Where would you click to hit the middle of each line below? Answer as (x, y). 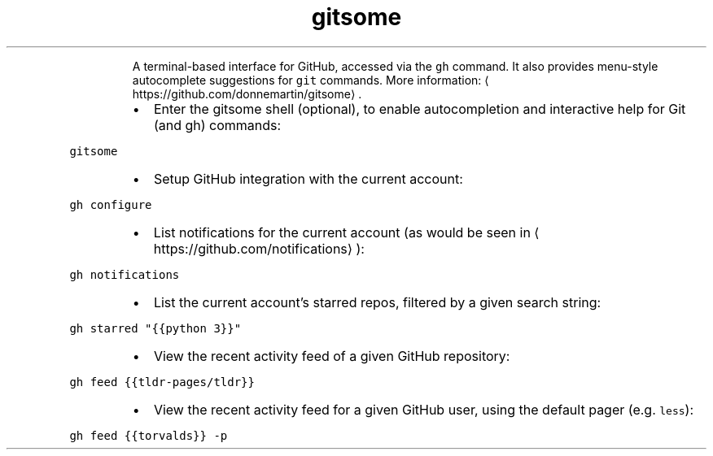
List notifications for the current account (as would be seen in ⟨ (346, 232)
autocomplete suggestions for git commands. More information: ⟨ (311, 80)
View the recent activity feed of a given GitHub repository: (332, 356)
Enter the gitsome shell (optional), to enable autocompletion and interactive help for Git (420, 109)
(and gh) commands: (217, 125)
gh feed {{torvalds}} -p (149, 435)
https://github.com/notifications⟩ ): (259, 248)
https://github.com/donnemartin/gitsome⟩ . (247, 93)
